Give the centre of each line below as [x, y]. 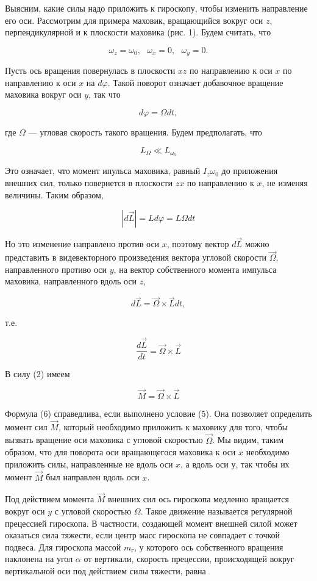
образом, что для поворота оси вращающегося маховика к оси [120, 452]
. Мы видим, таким [248, 440]
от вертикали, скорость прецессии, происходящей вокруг [189, 559]
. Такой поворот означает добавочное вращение [195, 82]
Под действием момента [50, 499]
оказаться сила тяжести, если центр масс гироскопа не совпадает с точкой [143, 535]
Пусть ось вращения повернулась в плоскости [90, 70]
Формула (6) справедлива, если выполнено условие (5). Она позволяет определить [158, 413]
